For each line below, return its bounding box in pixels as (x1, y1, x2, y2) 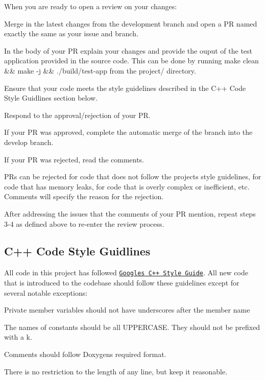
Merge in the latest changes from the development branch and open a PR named (4, 18, 257, 29)
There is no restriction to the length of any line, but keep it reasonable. (4, 366, 228, 376)
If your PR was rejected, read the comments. (4, 154, 144, 164)
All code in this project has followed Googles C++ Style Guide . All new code (4, 267, 248, 278)
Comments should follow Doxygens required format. (4, 348, 166, 359)
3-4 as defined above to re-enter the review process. (4, 218, 164, 229)
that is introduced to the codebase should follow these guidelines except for (4, 277, 239, 288)
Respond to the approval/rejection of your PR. (4, 109, 151, 120)
